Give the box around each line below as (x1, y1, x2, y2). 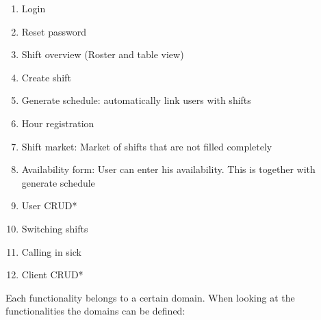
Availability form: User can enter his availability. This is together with (21, 162, 316, 176)
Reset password (21, 24, 86, 38)
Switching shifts (21, 221, 88, 235)
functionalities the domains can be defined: (5, 304, 185, 318)
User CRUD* (21, 198, 77, 213)
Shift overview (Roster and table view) (21, 47, 184, 62)
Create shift (21, 70, 71, 84)
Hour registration (21, 116, 94, 130)
